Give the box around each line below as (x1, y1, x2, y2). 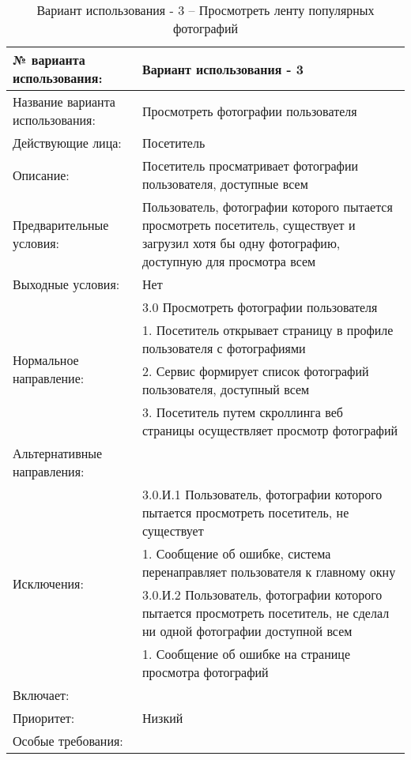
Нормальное (13, 350, 79, 369)
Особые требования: (13, 732, 123, 750)
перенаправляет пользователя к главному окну (141, 562, 396, 581)
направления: (13, 462, 85, 480)
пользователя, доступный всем (141, 380, 310, 398)
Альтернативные (13, 444, 103, 462)
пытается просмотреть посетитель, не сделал (141, 604, 390, 622)
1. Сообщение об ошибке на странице (141, 645, 351, 663)
